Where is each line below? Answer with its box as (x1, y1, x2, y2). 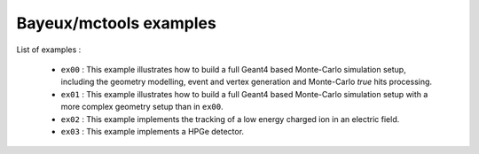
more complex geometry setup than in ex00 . (60, 102, 224, 112)
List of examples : (16, 44, 82, 55)
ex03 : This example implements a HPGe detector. (60, 126, 244, 136)
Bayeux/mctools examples (16, 13, 216, 33)
